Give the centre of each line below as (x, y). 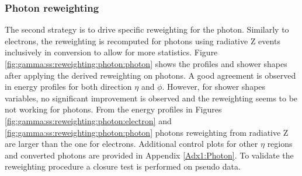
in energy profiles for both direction (68, 87)
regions (280, 144)
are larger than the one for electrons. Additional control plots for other (131, 144)
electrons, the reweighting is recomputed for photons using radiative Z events (143, 41)
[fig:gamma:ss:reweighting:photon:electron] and (88, 120)
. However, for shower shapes (214, 87)
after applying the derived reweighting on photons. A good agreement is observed (150, 75)
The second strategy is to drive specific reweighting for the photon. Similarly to (147, 29)
